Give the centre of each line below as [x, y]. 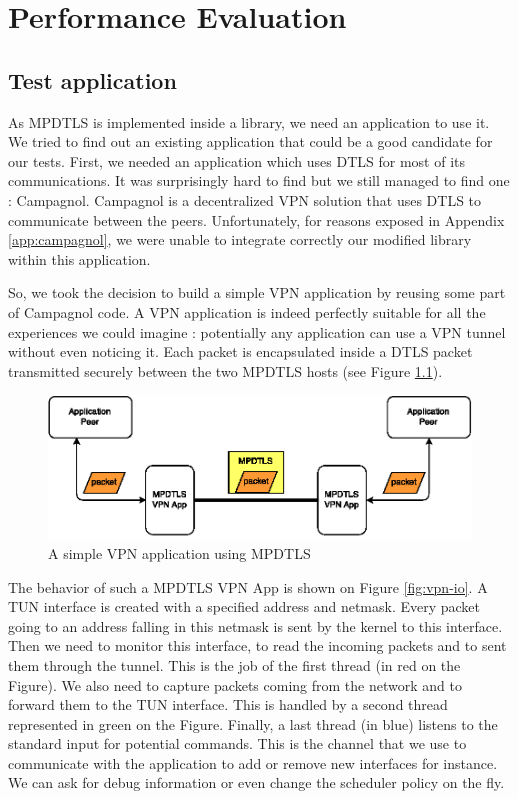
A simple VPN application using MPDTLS [179, 552]
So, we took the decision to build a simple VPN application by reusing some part [257, 292]
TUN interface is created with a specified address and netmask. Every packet [244, 606]
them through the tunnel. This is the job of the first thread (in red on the [234, 664]
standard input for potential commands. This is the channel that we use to [237, 743]
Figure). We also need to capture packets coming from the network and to [235, 684]
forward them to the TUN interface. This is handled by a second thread [228, 704]
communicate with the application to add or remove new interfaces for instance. [253, 762]
